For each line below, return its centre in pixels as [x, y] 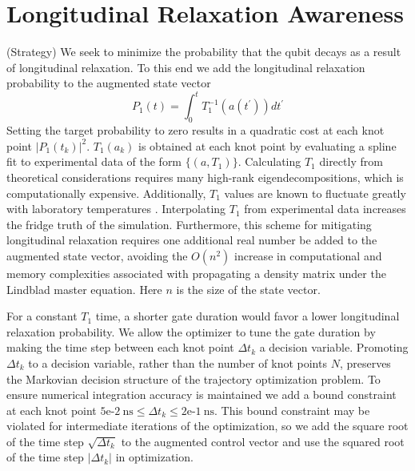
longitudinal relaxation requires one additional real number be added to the [192, 240]
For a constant [42, 316]
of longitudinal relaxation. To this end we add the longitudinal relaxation [186, 67]
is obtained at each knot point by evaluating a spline [267, 145]
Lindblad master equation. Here [84, 289]
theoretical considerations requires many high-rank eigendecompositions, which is [205, 177]
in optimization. [154, 457]
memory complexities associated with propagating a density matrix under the [196, 273]
